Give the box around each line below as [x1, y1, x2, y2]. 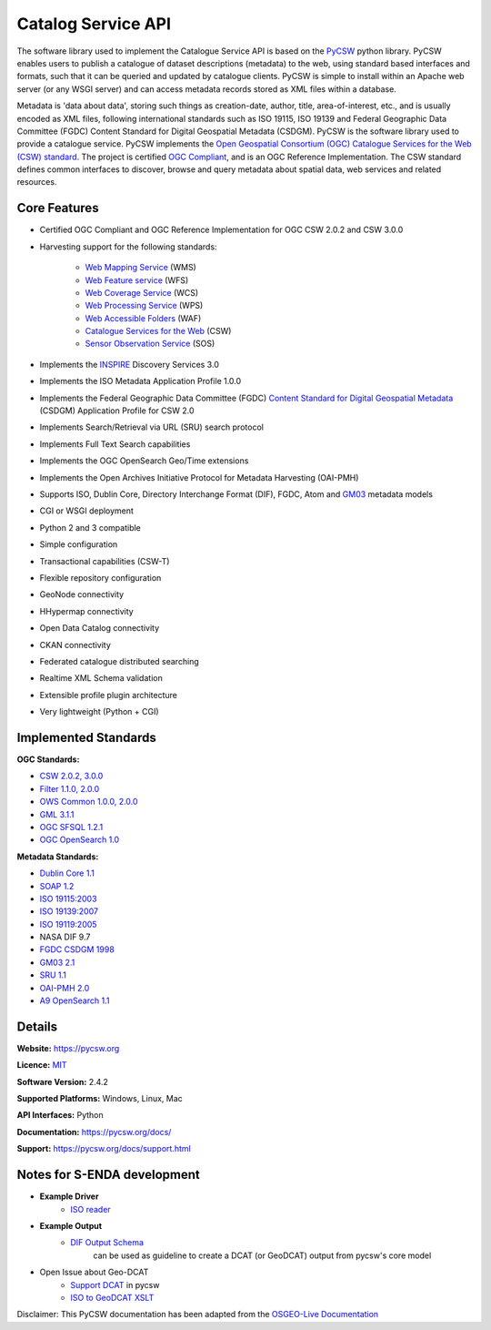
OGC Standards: [16, 754, 80, 765]
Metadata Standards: [16, 851, 99, 862]
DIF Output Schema [70, 1237, 145, 1248]
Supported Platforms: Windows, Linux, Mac [16, 1093, 184, 1104]
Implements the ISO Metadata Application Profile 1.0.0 [39, 376, 242, 387]
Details [16, 1019, 58, 1034]
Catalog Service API [16, 14, 172, 34]
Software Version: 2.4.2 [16, 1076, 109, 1087]
